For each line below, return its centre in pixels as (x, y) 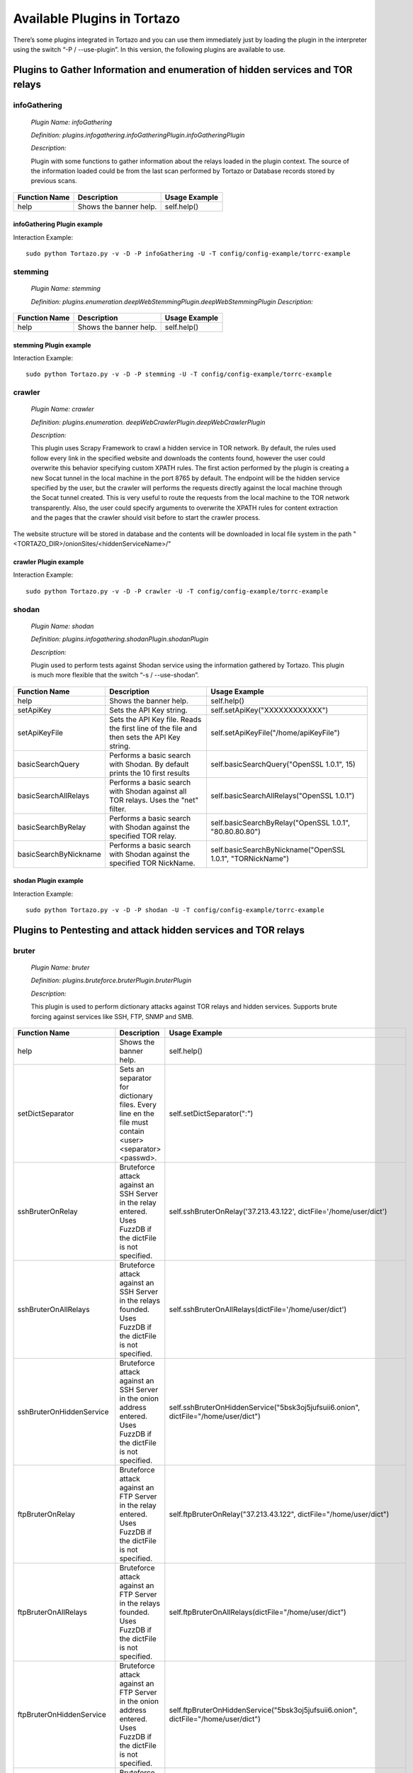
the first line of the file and (153, 728)
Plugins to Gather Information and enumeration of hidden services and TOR (183, 70)
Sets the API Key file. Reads (155, 719)
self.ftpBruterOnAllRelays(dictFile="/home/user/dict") (258, 1612)
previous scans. (54, 181)
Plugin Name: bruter (60, 967)
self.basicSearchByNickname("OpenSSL (278, 850)
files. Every (138, 1105)
